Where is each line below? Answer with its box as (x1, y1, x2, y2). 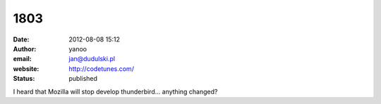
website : (13, 64, 40, 73)
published (68, 74, 98, 83)
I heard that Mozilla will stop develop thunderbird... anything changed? (13, 87, 218, 96)
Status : (13, 74, 35, 83)
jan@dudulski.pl (68, 55, 116, 63)
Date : (13, 35, 30, 44)
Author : (13, 44, 37, 53)
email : (13, 55, 32, 63)
